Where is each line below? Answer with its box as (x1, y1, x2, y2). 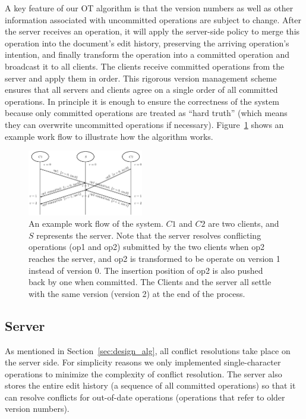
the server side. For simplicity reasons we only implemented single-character (5, 356, 281, 368)
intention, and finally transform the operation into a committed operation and (5, 48, 290, 61)
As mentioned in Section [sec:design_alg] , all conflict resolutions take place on (5, 344, 291, 357)
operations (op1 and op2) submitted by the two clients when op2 (29, 240, 264, 253)
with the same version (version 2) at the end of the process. (29, 287, 245, 299)
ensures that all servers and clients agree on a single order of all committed (5, 83, 278, 96)
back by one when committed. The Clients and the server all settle (29, 276, 272, 288)
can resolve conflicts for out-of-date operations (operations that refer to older (5, 390, 285, 403)
